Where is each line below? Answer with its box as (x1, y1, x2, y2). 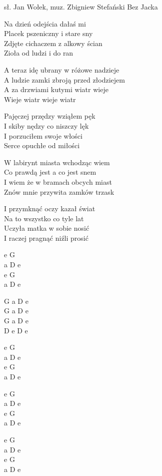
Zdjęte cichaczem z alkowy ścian (4, 38, 102, 48)
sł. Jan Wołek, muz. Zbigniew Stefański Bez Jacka (4, 2, 158, 12)
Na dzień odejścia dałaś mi (4, 18, 86, 29)
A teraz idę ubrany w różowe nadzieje (4, 64, 119, 75)
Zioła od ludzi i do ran (4, 48, 73, 58)
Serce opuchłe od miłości (4, 140, 80, 151)
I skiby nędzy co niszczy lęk (4, 120, 89, 131)
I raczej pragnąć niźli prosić (4, 232, 88, 243)
